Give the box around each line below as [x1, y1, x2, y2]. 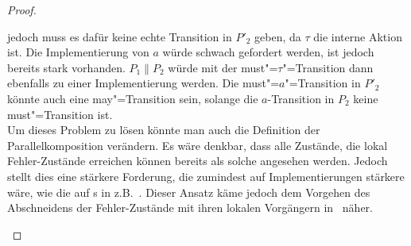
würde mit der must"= [168, 59, 278, 75]
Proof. [7, 2, 37, 17]
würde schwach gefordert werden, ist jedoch [162, 44, 374, 60]
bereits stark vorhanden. [7, 59, 126, 75]
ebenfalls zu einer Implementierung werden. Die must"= [7, 75, 280, 91]
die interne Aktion [313, 28, 402, 44]
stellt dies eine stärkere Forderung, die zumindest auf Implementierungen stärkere [7, 167, 405, 184]
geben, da [254, 28, 301, 44]
